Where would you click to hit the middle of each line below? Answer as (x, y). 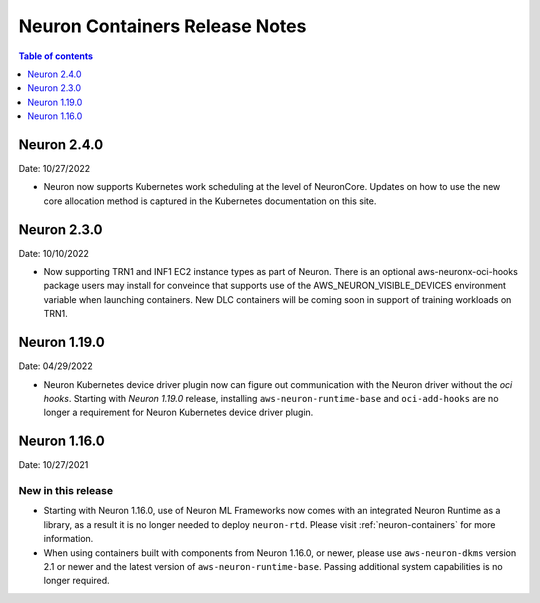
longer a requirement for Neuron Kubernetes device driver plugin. (178, 412)
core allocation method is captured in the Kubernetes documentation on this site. (210, 201)
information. (68, 539)
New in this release (66, 491)
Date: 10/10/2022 (54, 253)
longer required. (76, 581)
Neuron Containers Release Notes (162, 26)
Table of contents (56, 56)
